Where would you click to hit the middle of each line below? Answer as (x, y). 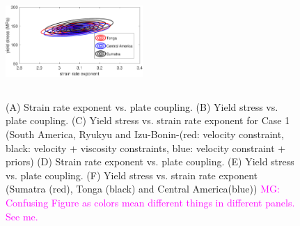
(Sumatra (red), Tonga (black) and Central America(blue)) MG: (143, 189)
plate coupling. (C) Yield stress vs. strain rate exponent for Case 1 (148, 120)
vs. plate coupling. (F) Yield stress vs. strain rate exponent (132, 175)
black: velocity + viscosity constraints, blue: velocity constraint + (146, 148)
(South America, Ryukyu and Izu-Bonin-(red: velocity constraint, (145, 134)
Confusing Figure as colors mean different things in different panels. (150, 203)
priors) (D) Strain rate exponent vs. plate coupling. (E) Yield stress (150, 161)
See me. (22, 216)
